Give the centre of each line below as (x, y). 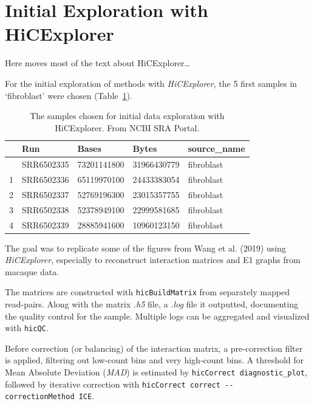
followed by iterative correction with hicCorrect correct (113, 384)
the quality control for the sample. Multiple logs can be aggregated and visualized (157, 316)
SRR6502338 (46, 209)
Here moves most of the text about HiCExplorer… (97, 63)
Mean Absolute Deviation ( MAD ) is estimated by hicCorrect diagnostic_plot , (156, 372)
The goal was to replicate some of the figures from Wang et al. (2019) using (145, 248)
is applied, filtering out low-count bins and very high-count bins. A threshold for (155, 360)
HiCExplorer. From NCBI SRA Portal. (127, 127)
